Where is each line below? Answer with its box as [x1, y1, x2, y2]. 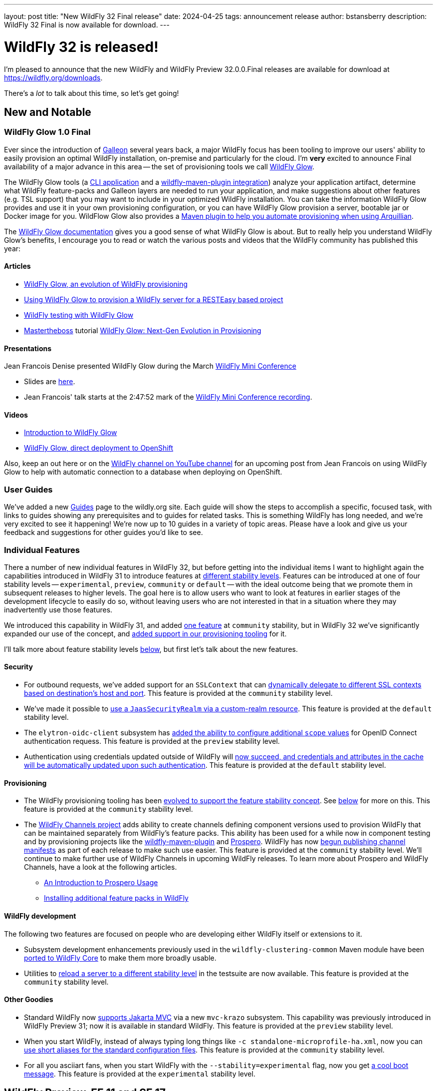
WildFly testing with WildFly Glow [24, 310, 134, 319]
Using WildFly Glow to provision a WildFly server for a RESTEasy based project [24, 295, 283, 304]
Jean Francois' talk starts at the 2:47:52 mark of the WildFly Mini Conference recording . [24, 393, 312, 402]
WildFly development [4, 911, 76, 920]
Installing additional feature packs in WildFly [44, 894, 189, 903]
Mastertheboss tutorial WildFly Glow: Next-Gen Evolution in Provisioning [24, 326, 261, 335]
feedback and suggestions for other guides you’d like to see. [4, 528, 203, 537]
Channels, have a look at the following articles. [24, 863, 177, 872]
